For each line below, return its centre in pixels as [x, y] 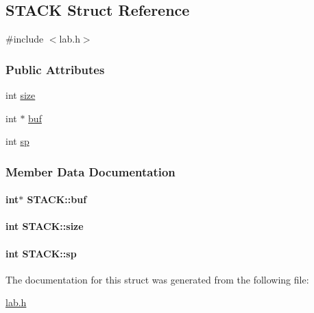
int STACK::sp [41, 253]
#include [25, 39]
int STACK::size [45, 226]
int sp [17, 141]
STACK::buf [57, 199]
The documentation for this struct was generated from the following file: [157, 279]
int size [21, 95]
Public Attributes [55, 69]
